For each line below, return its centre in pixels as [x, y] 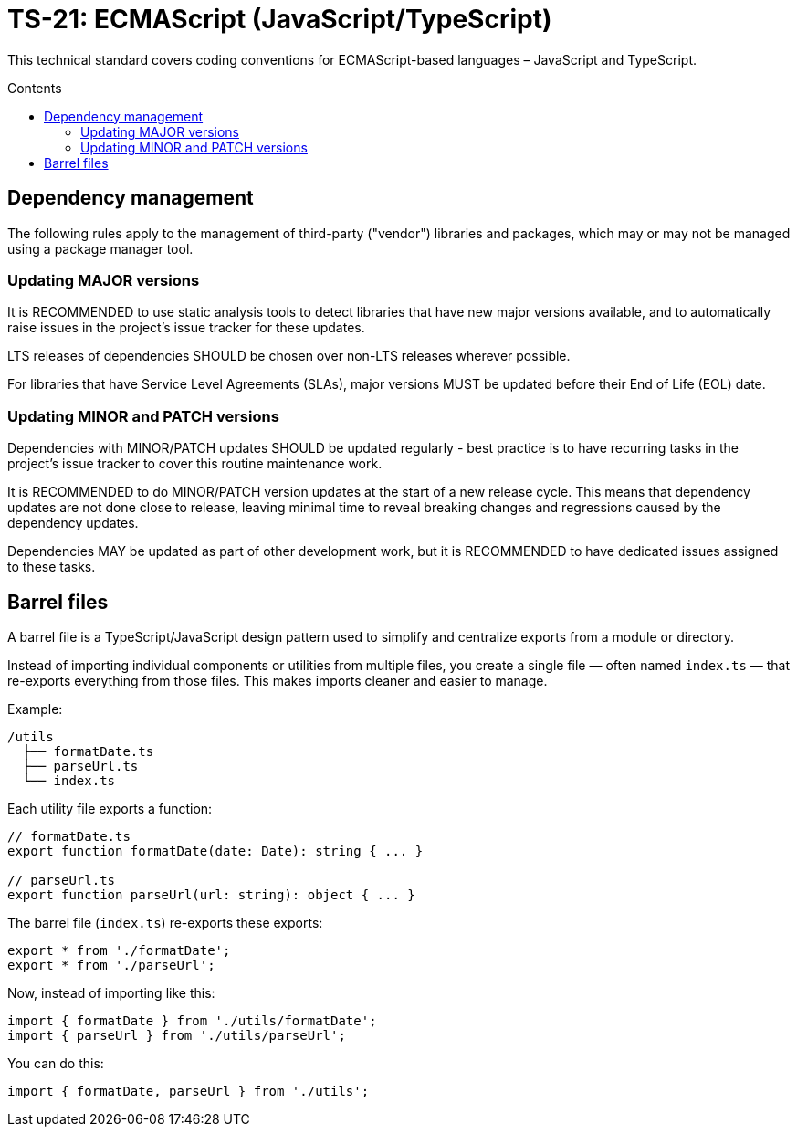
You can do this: [56, 1063]
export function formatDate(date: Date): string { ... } [215, 850]
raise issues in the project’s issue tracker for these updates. [186, 328]
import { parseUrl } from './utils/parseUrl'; [177, 1035]
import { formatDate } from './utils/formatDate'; [192, 1020]
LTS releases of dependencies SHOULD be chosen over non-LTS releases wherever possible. [289, 356]
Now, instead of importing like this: [111, 992]
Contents [35, 88]
